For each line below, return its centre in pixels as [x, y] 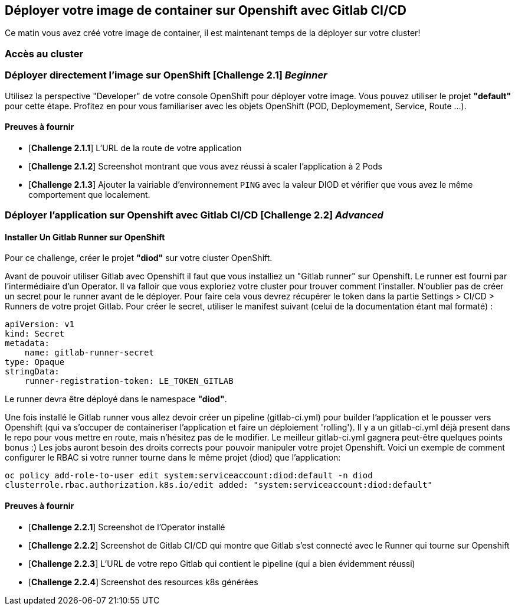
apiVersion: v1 [40, 324]
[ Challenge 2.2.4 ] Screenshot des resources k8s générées [143, 582]
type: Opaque [35, 362]
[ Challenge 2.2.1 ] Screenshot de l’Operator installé [127, 527]
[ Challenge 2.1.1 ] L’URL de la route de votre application [135, 148]
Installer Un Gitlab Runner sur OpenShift [85, 237]
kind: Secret [35, 334]
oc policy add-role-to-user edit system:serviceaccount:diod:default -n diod [189, 476]
